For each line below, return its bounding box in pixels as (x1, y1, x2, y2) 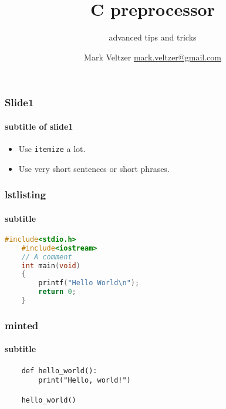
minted (5, 317, 39, 332)
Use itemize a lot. (18, 143, 86, 155)
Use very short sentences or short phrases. (18, 162, 170, 174)
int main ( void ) (21, 261, 80, 270)
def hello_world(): (21, 366, 97, 375)
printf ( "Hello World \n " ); (38, 279, 140, 288)
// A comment (21, 252, 72, 261)
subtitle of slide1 (5, 120, 73, 132)
